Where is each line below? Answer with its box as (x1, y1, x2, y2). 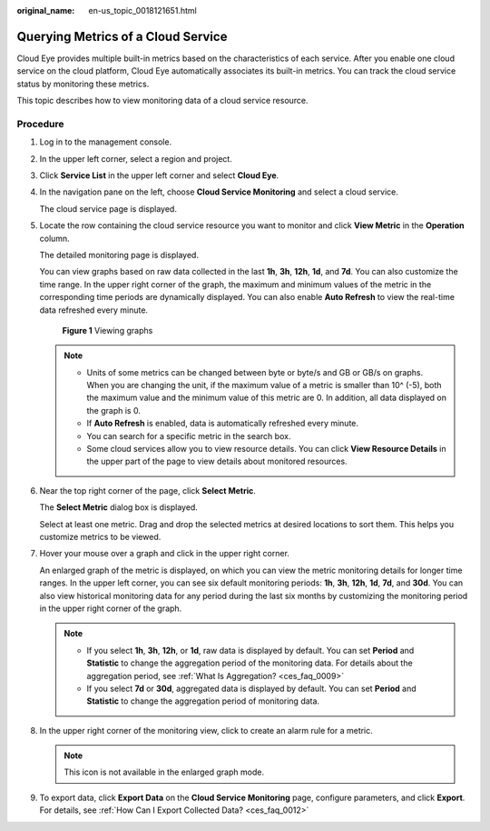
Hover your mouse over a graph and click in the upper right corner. (39, 548, 290, 559)
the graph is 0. (86, 405, 141, 415)
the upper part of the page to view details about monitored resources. (86, 456, 348, 467)
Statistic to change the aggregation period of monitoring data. (86, 696, 320, 706)
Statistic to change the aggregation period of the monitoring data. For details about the (86, 657, 413, 668)
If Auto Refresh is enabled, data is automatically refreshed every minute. (86, 418, 358, 429)
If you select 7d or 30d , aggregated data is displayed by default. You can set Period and (86, 683, 416, 694)
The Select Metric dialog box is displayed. (39, 502, 199, 513)
